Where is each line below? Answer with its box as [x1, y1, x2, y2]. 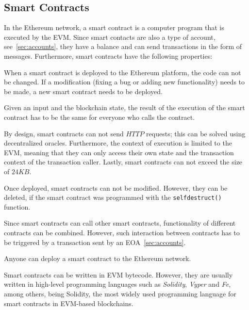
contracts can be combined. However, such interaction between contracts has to [4, 227, 240, 237]
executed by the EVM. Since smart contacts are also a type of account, [4, 32, 216, 42]
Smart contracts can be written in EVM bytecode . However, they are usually [4, 269, 233, 279]
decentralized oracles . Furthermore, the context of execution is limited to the [4, 138, 232, 148]
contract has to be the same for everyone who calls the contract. [4, 112, 195, 122]
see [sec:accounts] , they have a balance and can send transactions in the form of [4, 41, 242, 51]
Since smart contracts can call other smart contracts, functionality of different [4, 218, 236, 228]
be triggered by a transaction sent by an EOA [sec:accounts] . [4, 237, 186, 247]
